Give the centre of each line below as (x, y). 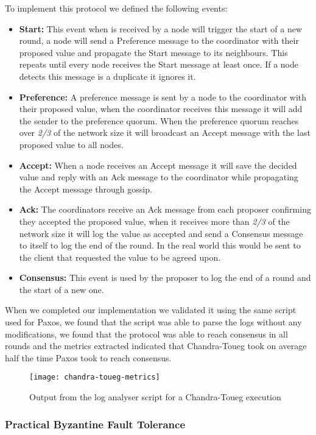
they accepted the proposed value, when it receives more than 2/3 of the (154, 221)
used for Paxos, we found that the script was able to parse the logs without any (153, 322)
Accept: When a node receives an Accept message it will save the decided (158, 165)
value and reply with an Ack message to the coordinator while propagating (159, 177)
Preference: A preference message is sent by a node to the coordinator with (163, 97)
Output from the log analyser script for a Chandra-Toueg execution (155, 397)
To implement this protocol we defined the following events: (116, 8)
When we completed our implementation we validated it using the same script (151, 310)
